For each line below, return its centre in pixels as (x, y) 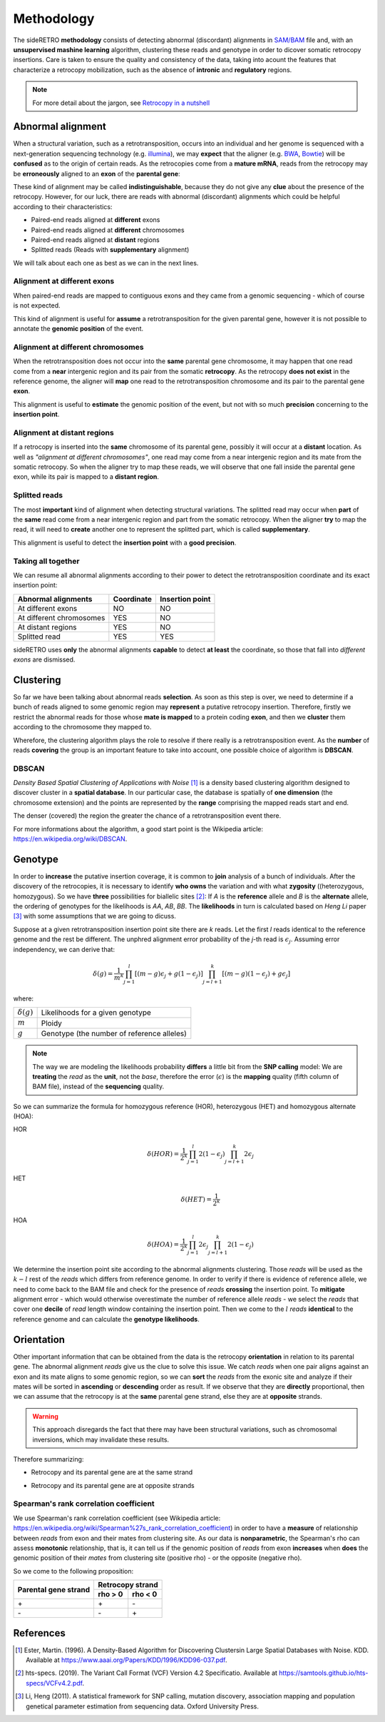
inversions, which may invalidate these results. (101, 1439)
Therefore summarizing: (48, 1459)
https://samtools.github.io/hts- (324, 1673)
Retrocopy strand (128, 1585)
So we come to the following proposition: (73, 1571)
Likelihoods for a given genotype (96, 1013)
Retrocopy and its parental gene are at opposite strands (113, 1485)
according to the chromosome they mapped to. (82, 727)
